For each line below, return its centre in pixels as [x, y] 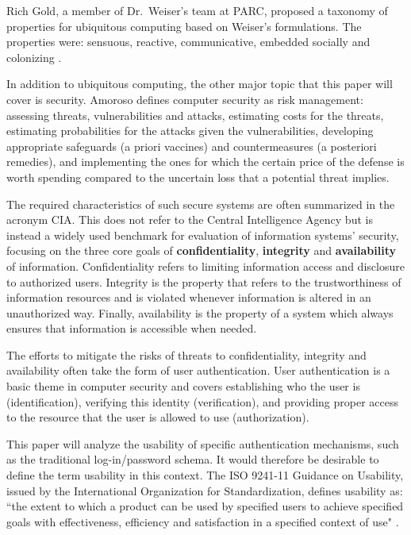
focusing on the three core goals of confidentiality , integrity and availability [201, 250]
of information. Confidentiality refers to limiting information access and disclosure [205, 266]
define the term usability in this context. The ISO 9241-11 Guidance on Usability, [205, 475]
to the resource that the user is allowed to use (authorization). [158, 417]
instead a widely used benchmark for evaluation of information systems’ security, [203, 235]
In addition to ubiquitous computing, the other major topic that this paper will [200, 84]
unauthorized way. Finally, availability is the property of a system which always [200, 312]
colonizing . [34, 57]
